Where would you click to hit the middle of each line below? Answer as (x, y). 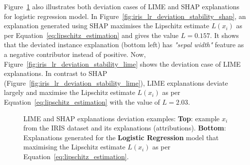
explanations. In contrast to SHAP (56, 73)
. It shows (224, 35)
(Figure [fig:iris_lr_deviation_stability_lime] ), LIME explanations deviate (116, 82)
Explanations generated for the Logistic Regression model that (121, 137)
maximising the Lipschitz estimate (74, 147)
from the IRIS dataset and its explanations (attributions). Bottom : (125, 128)
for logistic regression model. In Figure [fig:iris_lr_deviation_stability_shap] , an (125, 16)
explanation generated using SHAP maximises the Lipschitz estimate (107, 26)
